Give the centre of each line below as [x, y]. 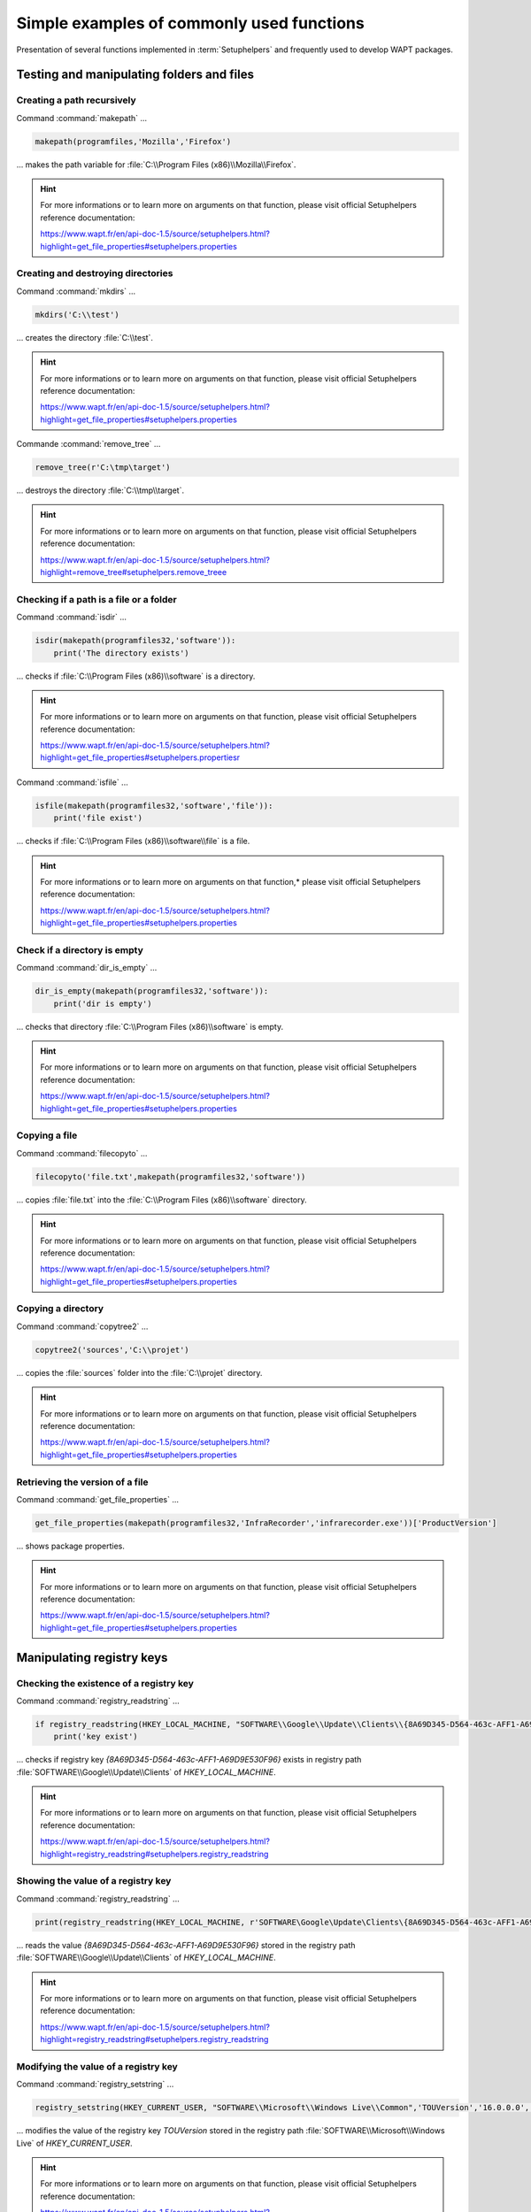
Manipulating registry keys [92, 1658]
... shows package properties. [71, 1546]
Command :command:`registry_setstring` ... [95, 2085]
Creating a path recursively [76, 100]
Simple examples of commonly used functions [190, 23]
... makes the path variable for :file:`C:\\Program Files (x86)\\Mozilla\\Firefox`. [156, 165]
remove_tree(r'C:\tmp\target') [103, 468]
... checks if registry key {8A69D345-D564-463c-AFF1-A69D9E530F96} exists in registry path [189, 1760]
